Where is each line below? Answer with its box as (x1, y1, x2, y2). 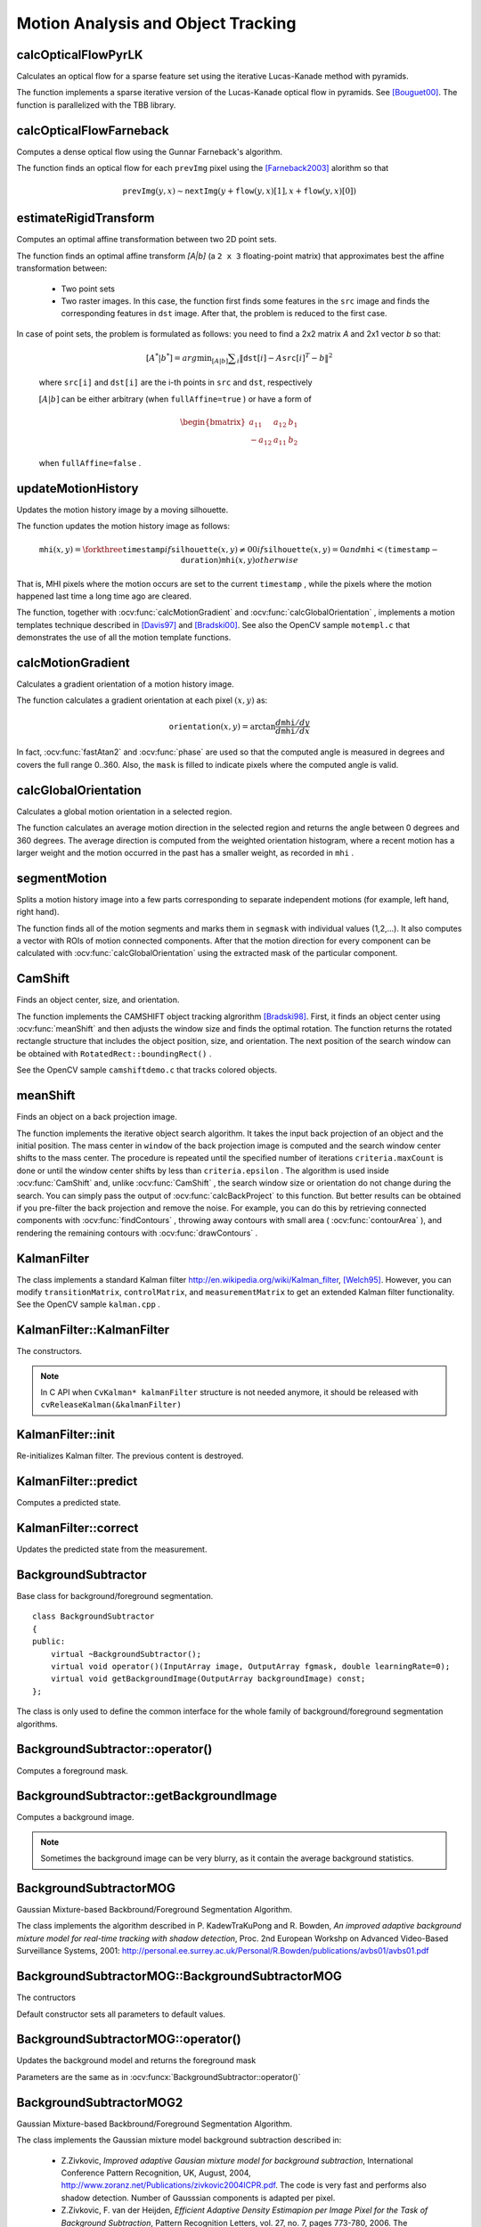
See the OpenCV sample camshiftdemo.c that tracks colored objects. (16, 1065, 278, 1075)
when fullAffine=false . (38, 458, 142, 469)
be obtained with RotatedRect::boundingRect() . (16, 1048, 212, 1059)
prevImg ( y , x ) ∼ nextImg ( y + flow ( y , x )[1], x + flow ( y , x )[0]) (122, 186, 356, 196)
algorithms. (16, 1718, 58, 1729)
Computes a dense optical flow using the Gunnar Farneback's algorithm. (16, 146, 283, 157)
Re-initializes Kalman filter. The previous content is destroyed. (16, 1450, 244, 1461)
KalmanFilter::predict (16, 1474, 138, 1489)
